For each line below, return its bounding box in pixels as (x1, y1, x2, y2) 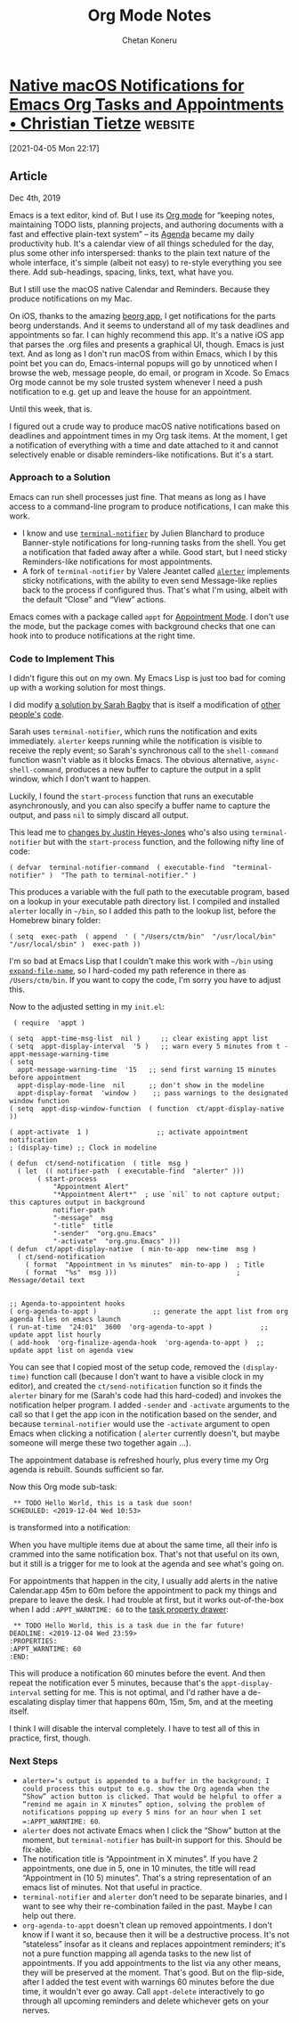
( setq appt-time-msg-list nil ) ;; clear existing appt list (9, 1035, 269, 1044)
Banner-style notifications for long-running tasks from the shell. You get (21, 536, 287, 548)
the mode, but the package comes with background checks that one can (9, 620, 276, 631)
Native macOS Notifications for (9, 75, 245, 95)
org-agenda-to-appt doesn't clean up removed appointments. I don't (21, 1920, 273, 1930)
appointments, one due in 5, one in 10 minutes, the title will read (21, 1863, 256, 1874)
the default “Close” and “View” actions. (21, 594, 166, 604)
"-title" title (53, 1222, 114, 1231)
